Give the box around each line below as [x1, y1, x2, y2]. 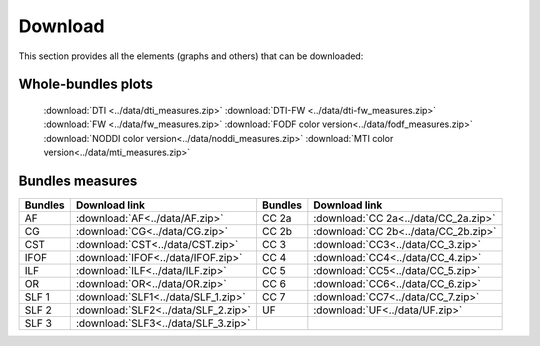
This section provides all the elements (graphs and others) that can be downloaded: [18, 50, 364, 62]
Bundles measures [18, 172, 138, 189]
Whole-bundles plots [18, 76, 154, 93]
